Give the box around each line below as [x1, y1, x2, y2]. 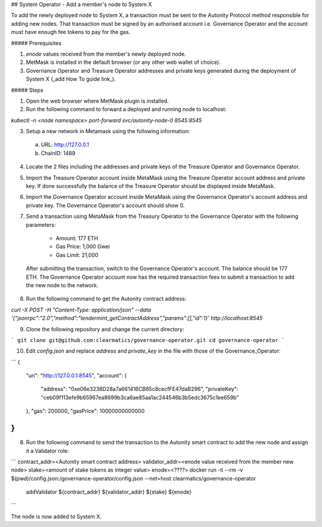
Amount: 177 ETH [55, 235, 98, 242]
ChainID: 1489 [41, 149, 76, 156]
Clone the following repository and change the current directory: [26, 325, 184, 332]
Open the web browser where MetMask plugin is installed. [26, 97, 169, 104]
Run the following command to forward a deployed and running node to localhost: [26, 106, 227, 113]
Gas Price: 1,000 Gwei [55, 243, 110, 250]
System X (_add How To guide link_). [26, 75, 116, 83]
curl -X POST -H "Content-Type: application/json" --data [11, 306, 151, 313]
